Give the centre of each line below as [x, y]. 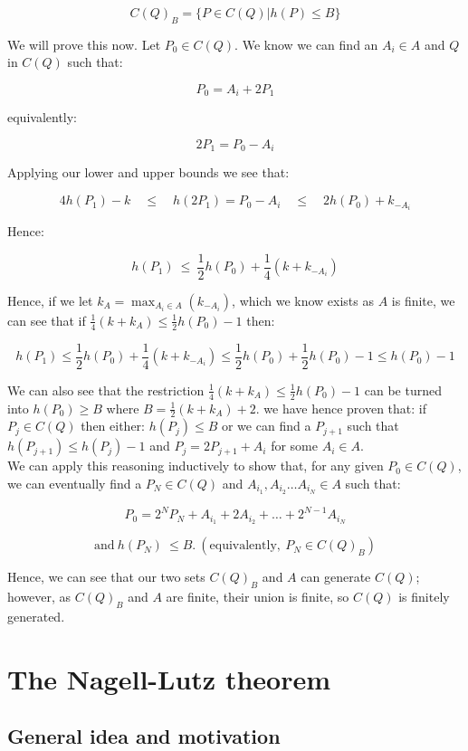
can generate [336, 577]
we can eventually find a [75, 483]
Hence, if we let [50, 300]
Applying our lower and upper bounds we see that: [148, 172]
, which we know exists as [303, 300]
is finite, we [423, 300]
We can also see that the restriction [106, 390]
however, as [39, 596]
